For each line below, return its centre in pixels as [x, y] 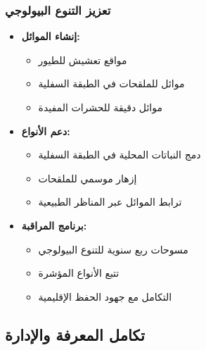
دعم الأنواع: [46, 131]
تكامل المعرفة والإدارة [75, 334]
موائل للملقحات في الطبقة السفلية [111, 83]
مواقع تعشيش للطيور [83, 60]
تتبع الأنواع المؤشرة [79, 273]
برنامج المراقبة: [54, 225]
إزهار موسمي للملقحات [88, 178]
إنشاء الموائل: [51, 36]
